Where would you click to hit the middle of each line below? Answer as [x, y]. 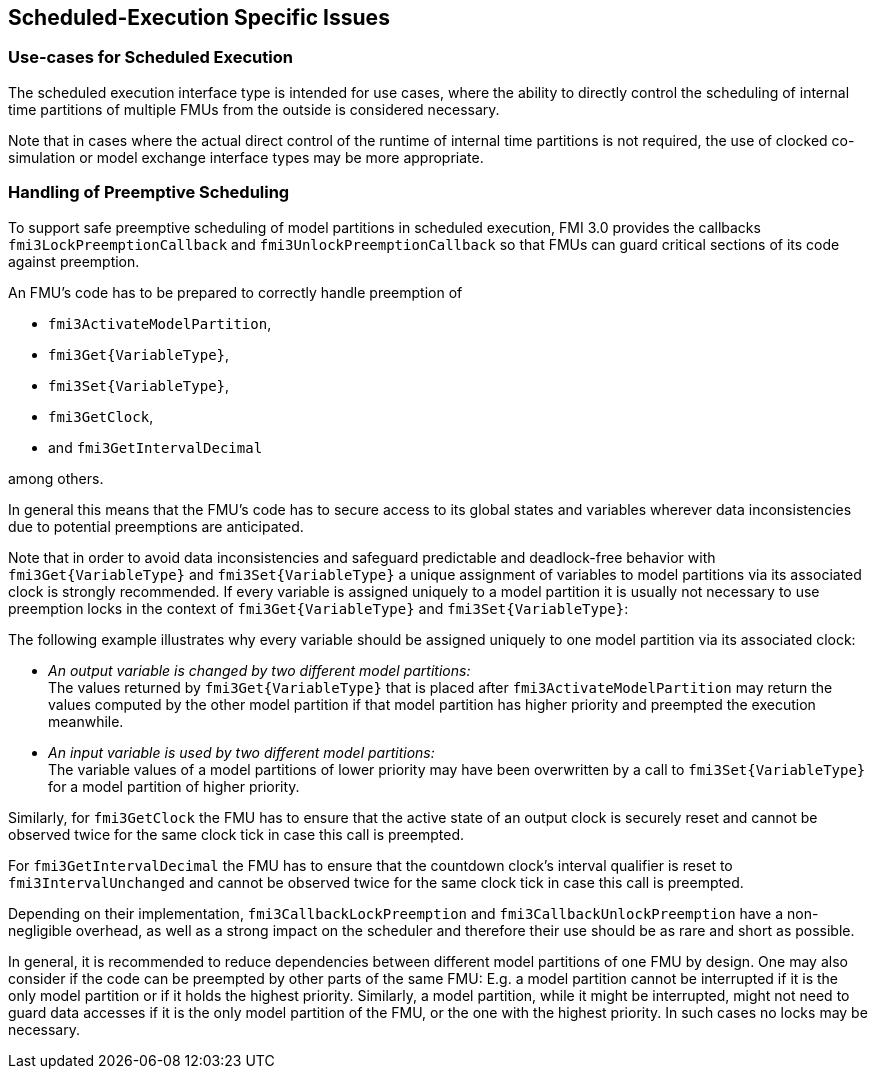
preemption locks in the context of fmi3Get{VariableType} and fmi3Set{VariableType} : [318, 608]
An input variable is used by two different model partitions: [241, 752]
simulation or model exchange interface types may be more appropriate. [246, 157]
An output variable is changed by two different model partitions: [259, 670]
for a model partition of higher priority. [174, 786]
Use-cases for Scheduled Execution [150, 57]
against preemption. [74, 261]
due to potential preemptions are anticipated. [156, 526]
